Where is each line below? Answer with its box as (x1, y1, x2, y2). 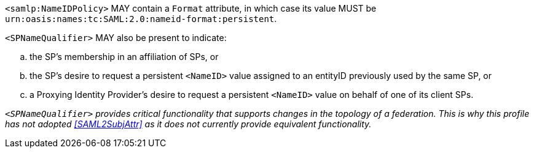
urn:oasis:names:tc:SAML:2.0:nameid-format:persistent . (5, 13, 277, 24)
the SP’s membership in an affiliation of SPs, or (29, 51, 219, 62)
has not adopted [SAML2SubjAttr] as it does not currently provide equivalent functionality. (5, 119, 372, 129)
